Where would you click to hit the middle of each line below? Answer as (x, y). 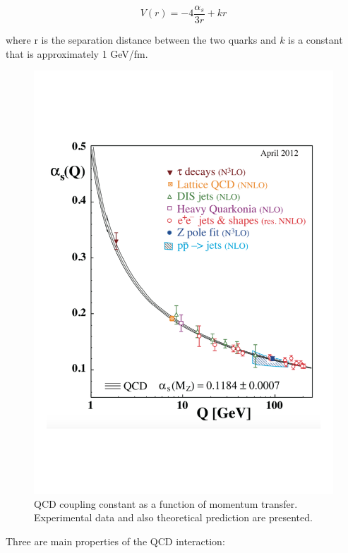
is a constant (316, 40)
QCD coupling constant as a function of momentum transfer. (166, 503)
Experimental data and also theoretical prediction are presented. (173, 517)
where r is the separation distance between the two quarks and (141, 40)
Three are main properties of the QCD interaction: (115, 541)
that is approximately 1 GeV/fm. (77, 53)
